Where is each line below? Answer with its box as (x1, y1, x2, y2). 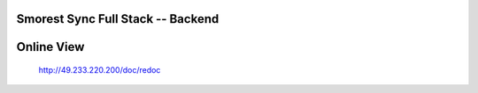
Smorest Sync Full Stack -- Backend (16, 11, 220, 26)
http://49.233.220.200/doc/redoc (38, 65, 161, 75)
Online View (16, 39, 85, 54)
